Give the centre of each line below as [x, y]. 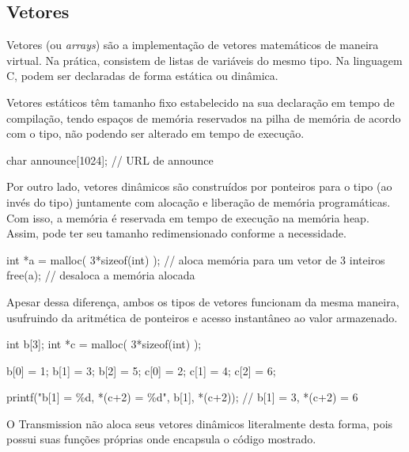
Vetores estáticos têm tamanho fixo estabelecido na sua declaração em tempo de [201, 102]
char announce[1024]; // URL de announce [110, 160]
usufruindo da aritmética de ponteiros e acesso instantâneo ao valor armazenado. [202, 317]
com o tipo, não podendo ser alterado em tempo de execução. [155, 133]
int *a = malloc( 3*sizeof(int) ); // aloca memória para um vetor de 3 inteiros [196, 259]
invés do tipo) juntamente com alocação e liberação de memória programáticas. [199, 201]
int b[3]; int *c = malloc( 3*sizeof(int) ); [104, 344]
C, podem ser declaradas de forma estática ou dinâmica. [142, 76]
